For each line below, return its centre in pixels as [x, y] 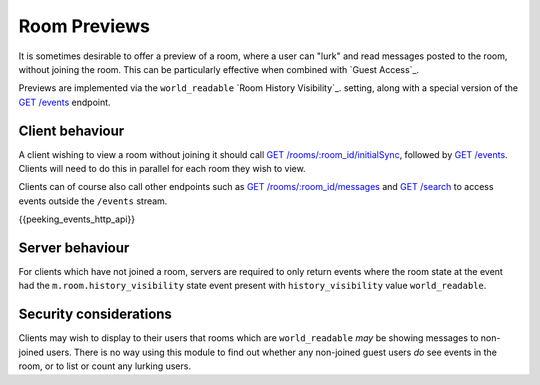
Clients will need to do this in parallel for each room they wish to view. [162, 169]
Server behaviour [74, 248]
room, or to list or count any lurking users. [105, 366]
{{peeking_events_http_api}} [76, 219]
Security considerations [95, 314]
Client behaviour [71, 130]
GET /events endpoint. [64, 102]
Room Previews [84, 26]
